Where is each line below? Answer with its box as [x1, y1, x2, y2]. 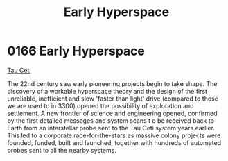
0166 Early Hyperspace [7, 43, 146, 59]
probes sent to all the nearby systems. [7, 146, 116, 154]
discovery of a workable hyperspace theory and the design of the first [7, 87, 208, 95]
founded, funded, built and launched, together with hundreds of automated [7, 138, 222, 146]
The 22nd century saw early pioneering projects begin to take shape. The [7, 79, 218, 87]
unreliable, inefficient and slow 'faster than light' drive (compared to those [7, 94, 218, 103]
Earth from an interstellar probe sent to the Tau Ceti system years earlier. [7, 124, 215, 132]
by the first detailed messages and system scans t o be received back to [7, 116, 215, 125]
